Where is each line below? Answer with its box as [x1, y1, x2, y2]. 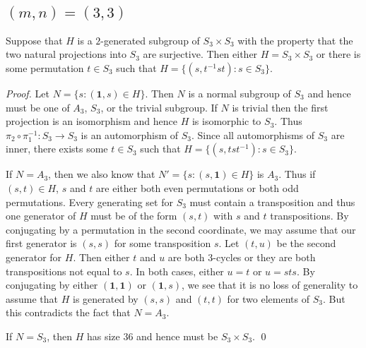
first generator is [6, 236, 77, 251]
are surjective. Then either [143, 47, 258, 61]
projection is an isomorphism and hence [6, 114, 177, 128]
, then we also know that [48, 167, 155, 181]
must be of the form [90, 208, 177, 223]
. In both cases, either [129, 263, 224, 278]
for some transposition [114, 236, 211, 251]
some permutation [6, 61, 84, 75]
